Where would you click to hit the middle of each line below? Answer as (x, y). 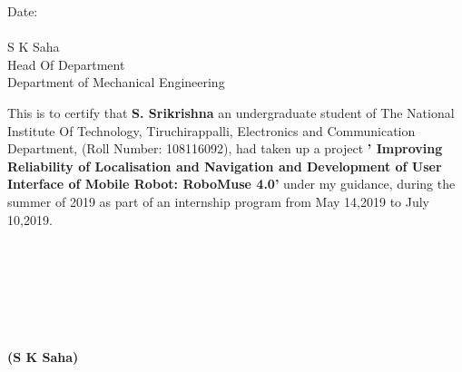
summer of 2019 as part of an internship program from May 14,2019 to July (219, 201)
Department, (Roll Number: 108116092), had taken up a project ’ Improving (225, 148)
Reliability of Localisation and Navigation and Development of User (225, 166)
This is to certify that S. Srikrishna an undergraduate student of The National (231, 112)
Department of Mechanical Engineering (116, 82)
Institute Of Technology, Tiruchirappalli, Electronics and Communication (211, 130)
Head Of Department (66, 64)
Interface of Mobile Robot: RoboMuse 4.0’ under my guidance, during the (231, 184)
